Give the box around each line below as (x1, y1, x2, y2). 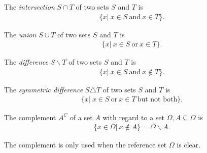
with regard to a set (102, 112, 164, 122)
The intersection (4, 2, 55, 12)
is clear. (177, 139, 201, 150)
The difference (4, 57, 48, 67)
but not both (137, 96, 178, 104)
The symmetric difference (4, 84, 83, 94)
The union (4, 29, 37, 39)
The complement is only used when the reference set (4, 139, 167, 150)
